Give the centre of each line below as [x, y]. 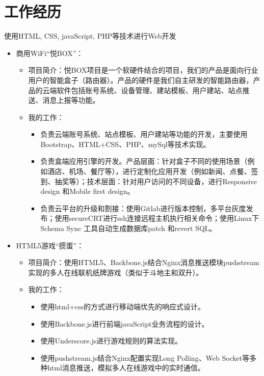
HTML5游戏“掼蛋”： [50, 245]
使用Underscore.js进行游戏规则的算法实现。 [111, 341]
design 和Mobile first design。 [87, 191]
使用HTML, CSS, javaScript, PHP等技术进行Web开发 [90, 36]
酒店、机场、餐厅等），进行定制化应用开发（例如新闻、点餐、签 [153, 171]
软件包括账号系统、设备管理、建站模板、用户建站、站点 [150, 90]
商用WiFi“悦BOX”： [50, 53]
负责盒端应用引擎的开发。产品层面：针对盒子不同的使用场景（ [144, 161]
